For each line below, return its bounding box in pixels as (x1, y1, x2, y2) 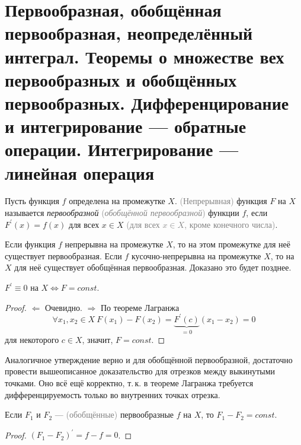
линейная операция (5, 160, 155, 185)
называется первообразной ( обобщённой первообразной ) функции (5, 206, 239, 219)
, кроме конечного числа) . (184, 218, 278, 230)
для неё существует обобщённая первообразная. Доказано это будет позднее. (14, 261, 292, 274)
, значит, (82, 333, 113, 346)
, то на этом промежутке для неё (172, 238, 290, 250)
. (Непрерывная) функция (174, 195, 267, 207)
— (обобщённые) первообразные (55, 408, 174, 421)
